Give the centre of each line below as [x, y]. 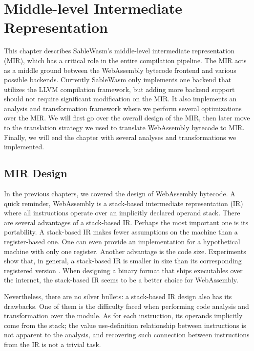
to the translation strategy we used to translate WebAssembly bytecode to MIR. [124, 128]
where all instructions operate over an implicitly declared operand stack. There [122, 213]
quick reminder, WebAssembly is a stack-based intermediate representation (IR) [124, 203]
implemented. [24, 147]
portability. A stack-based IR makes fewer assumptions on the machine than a [121, 232]
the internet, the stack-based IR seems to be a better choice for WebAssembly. [121, 280]
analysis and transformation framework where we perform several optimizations [123, 108]
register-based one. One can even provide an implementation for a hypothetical [122, 242]
